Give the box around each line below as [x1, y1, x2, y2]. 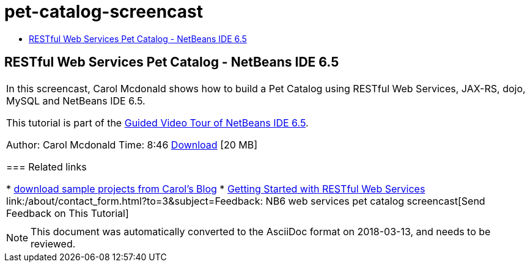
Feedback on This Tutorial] [6, 207, 129, 219]
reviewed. [31, 237, 76, 250]
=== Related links [6, 160, 87, 173]
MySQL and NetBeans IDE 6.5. [6, 94, 145, 107]
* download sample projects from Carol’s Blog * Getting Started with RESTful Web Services [6, 182, 425, 195]
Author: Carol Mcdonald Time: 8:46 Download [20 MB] [6, 138, 258, 151]
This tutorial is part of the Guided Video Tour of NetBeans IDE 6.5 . [6, 116, 309, 129]
